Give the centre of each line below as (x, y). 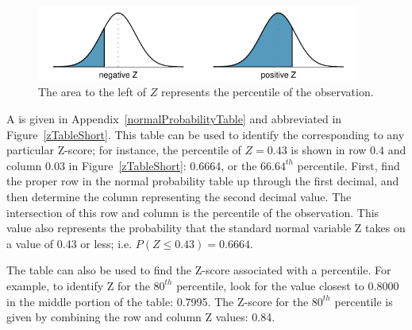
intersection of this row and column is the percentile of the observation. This (193, 212)
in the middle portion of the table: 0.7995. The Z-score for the (158, 301)
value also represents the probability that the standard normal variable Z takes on (206, 228)
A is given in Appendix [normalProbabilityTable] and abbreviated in (174, 118)
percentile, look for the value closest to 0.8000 (288, 285)
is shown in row (329, 150)
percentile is (364, 301)
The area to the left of (92, 92)
